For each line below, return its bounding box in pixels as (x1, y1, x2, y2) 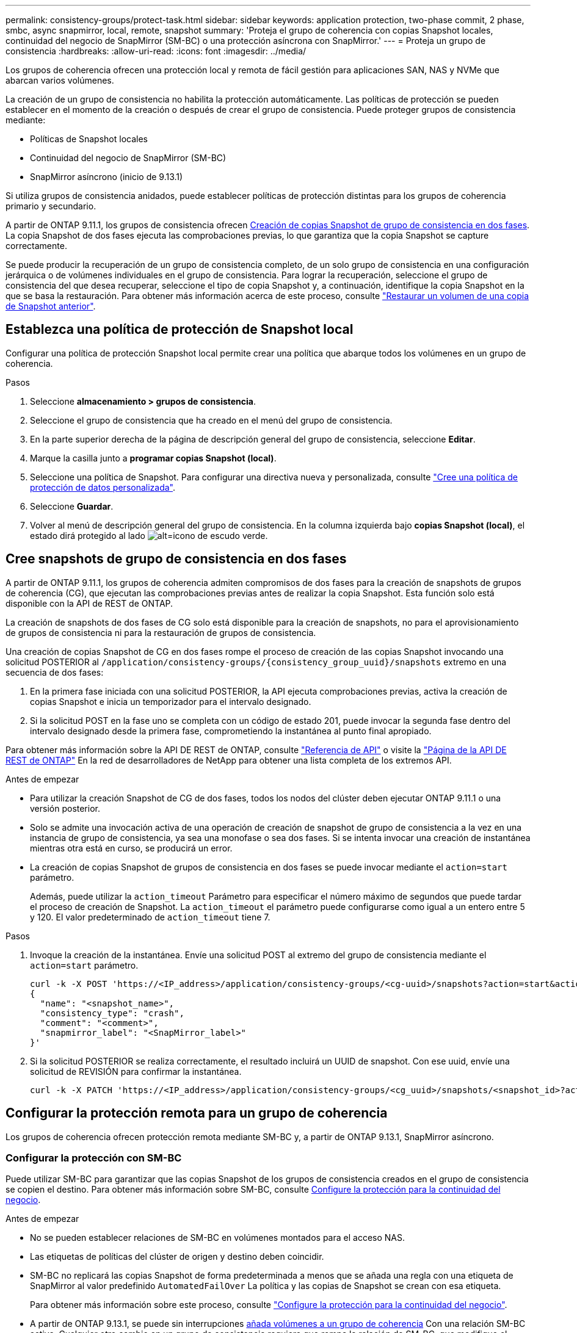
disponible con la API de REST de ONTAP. (5, 598, 173, 609)
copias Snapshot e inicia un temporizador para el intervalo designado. (30, 696, 311, 707)
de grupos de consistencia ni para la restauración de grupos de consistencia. (5, 627, 316, 638)
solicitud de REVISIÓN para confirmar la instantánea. (30, 1066, 242, 1077)
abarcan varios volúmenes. (5, 75, 114, 85)
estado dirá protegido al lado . (30, 530, 268, 541)
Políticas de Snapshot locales (30, 134, 148, 144)
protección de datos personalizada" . (30, 482, 176, 493)
